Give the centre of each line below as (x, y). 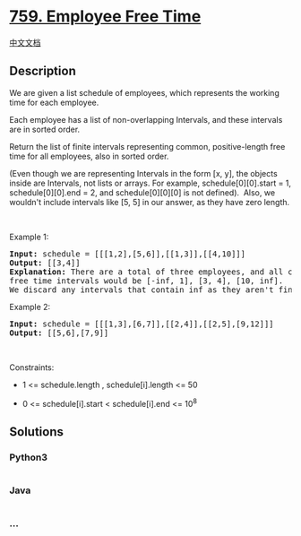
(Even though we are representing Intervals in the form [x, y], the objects (143, 173)
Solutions (37, 432)
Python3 (28, 457)
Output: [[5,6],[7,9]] (59, 333)
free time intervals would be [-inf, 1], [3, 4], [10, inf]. (146, 281)
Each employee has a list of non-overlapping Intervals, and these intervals (146, 119)
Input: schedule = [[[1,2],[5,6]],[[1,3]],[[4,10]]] (128, 254)
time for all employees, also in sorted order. (89, 156)
